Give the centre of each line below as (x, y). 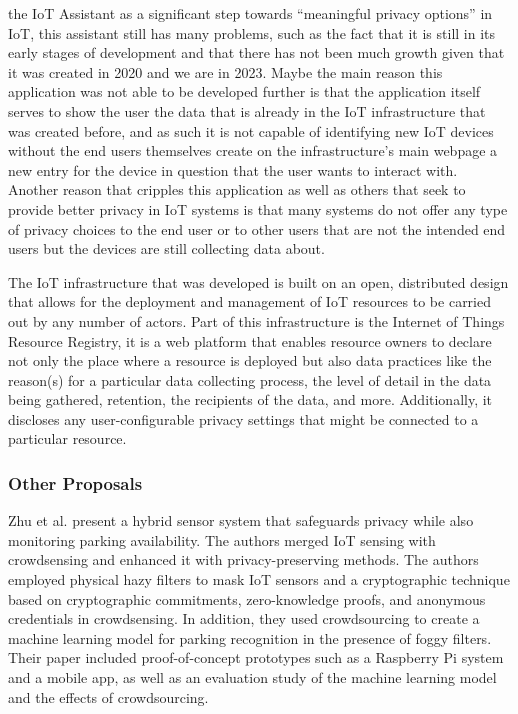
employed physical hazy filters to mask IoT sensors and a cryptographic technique (259, 579)
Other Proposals (75, 482)
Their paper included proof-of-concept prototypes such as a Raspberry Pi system (256, 657)
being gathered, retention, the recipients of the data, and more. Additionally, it (250, 399)
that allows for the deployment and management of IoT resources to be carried (249, 301)
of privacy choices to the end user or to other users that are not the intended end (257, 228)
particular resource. (67, 438)
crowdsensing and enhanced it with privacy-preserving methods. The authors (243, 559)
